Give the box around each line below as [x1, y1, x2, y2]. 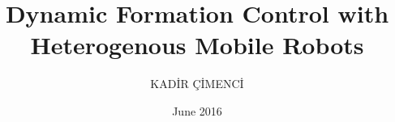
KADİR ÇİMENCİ [150, 75, 244, 92]
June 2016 [172, 102, 222, 119]
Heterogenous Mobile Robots [30, 28, 364, 61]
